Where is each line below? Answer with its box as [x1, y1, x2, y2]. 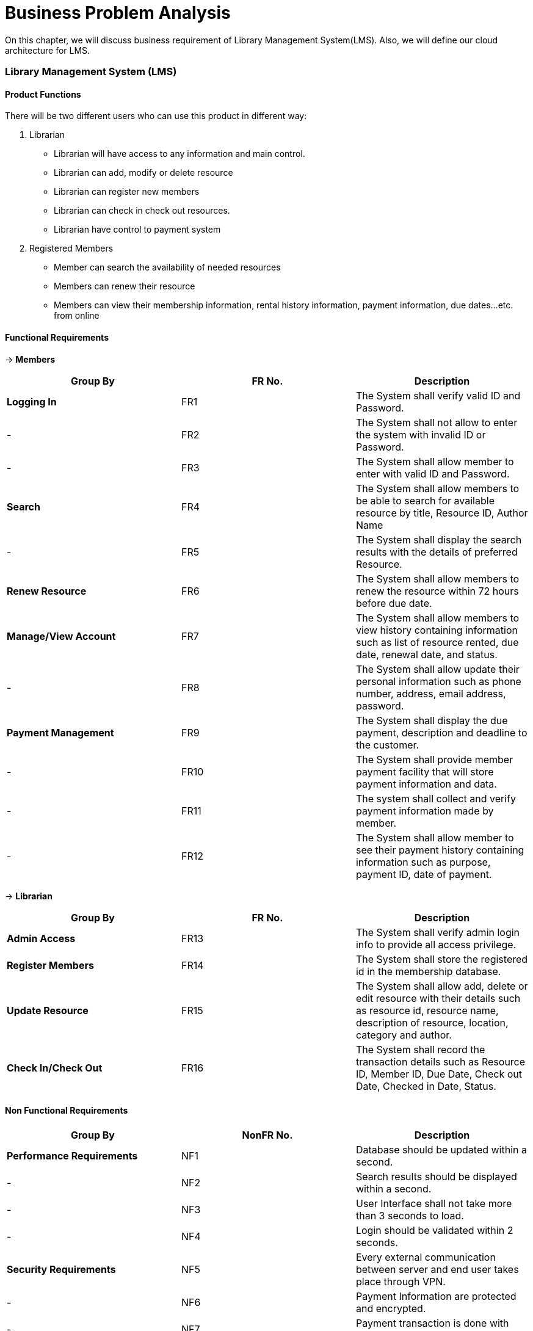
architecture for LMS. [5, 45, 90, 56]
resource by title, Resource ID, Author [355, 506, 528, 519]
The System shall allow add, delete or [355, 979, 528, 992]
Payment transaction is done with [355, 1316, 509, 1329]
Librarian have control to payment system [54, 224, 221, 235]
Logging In [7, 395, 57, 408]
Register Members [7, 959, 94, 971]
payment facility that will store [355, 765, 494, 778]
